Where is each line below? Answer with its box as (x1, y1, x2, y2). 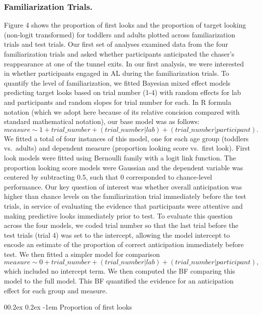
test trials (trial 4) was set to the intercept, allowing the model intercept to (4, 229, 230, 240)
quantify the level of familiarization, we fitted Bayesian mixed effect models (4, 77, 231, 88)
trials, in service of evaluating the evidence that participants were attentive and (4, 200, 243, 211)
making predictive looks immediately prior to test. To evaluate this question (4, 210, 233, 220)
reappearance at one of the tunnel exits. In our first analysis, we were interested (4, 58, 244, 68)
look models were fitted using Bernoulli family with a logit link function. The (4, 152, 236, 162)
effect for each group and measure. (4, 285, 107, 295)
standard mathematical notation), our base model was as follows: (4, 116, 200, 126)
